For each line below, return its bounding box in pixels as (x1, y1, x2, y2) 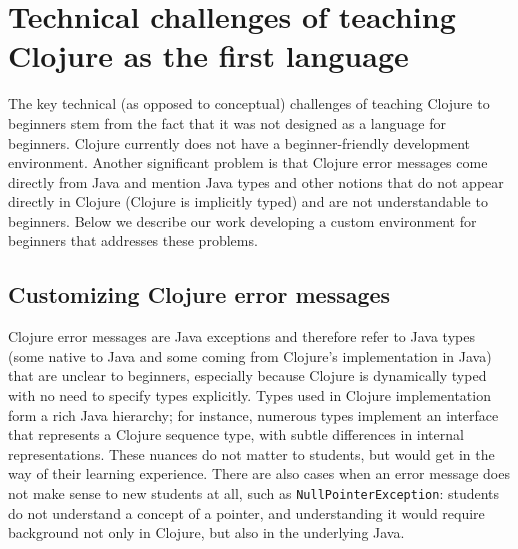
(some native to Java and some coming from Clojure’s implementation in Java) (8, 345, 492, 366)
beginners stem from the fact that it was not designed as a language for (8, 112, 446, 133)
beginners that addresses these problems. (8, 230, 258, 251)
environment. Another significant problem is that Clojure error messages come (8, 152, 488, 173)
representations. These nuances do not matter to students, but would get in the (8, 443, 495, 464)
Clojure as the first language (8, 35, 409, 76)
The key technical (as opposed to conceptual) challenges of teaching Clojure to (8, 93, 490, 114)
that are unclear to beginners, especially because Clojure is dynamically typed (8, 365, 487, 386)
